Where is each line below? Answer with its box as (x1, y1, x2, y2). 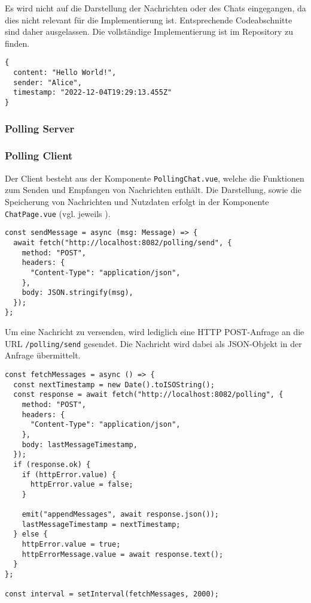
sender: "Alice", (13, 78, 82, 87)
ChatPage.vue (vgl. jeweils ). (5, 207, 111, 219)
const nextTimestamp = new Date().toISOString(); (13, 380, 215, 389)
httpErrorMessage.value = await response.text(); (22, 550, 224, 559)
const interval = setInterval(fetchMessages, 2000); (5, 590, 219, 599)
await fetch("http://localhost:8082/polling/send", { (13, 238, 232, 247)
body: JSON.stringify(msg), (22, 288, 133, 297)
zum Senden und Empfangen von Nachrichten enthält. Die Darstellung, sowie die (5, 183, 301, 196)
